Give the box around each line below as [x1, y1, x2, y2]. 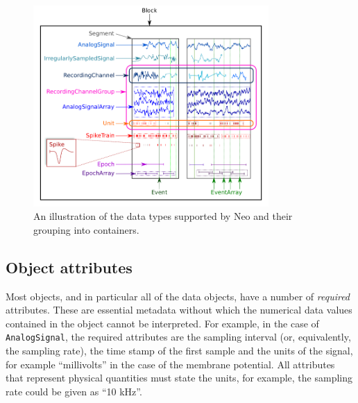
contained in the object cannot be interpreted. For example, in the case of [6, 316, 319, 330]
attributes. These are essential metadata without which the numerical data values [6, 302, 352, 317]
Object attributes [6, 256, 133, 277]
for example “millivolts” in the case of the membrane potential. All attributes [6, 357, 335, 371]
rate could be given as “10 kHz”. [6, 384, 142, 398]
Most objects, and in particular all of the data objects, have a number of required [6, 289, 350, 303]
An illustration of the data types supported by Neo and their [33, 209, 293, 223]
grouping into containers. [33, 222, 139, 237]
